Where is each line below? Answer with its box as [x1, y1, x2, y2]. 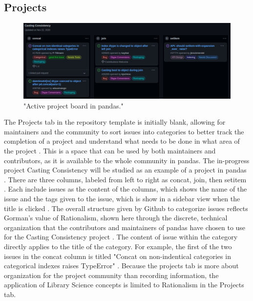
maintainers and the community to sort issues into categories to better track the [4, 126, 244, 136]
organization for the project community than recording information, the [4, 270, 219, 280]
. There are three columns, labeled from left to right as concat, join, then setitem [4, 174, 247, 184]
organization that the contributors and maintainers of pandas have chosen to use [4, 222, 246, 232]
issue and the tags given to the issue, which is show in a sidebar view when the [4, 193, 240, 203]
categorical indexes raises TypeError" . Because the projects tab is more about [4, 260, 239, 271]
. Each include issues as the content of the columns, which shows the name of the [4, 184, 247, 194]
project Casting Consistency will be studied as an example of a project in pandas [4, 165, 247, 175]
